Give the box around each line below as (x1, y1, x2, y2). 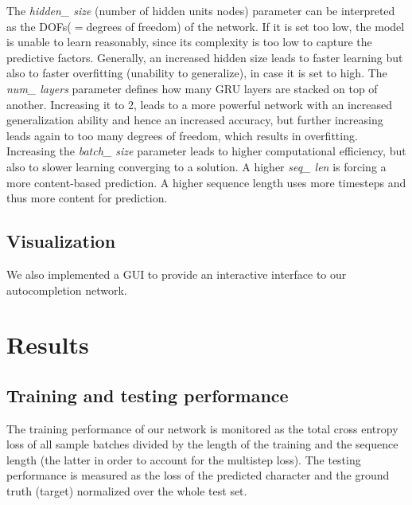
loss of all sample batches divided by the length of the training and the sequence (6, 436, 398, 452)
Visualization (6, 229, 116, 253)
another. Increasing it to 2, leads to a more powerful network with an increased (6, 96, 393, 112)
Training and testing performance (6, 382, 289, 407)
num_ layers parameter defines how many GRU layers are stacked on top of (6, 80, 378, 96)
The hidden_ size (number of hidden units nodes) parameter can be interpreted (6, 2, 395, 18)
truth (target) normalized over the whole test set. (6, 483, 247, 499)
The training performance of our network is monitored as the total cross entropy (6, 420, 398, 436)
